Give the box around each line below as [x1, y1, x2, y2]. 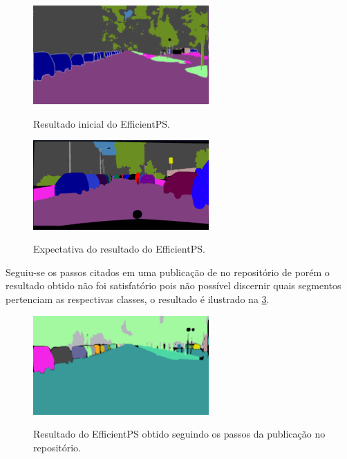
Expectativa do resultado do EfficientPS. [33, 242, 205, 256]
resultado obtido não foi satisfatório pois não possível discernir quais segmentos [6, 278, 341, 293]
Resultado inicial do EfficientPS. [33, 116, 170, 130]
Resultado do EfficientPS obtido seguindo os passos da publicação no [33, 427, 326, 441]
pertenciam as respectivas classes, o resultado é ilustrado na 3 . [6, 292, 270, 306]
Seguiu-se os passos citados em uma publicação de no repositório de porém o [6, 264, 330, 279]
